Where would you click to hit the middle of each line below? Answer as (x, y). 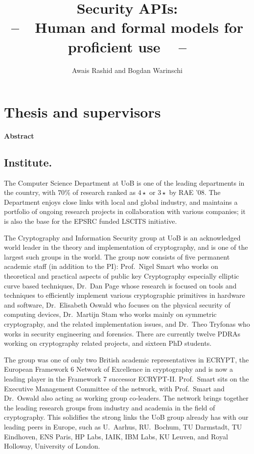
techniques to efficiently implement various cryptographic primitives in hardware (125, 295)
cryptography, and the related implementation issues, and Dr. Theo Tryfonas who (127, 323)
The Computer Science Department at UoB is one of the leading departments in (124, 182)
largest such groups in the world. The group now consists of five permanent (117, 256)
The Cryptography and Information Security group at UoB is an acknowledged (122, 237)
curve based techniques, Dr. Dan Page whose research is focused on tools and (120, 285)
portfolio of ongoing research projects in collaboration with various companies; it (125, 211)
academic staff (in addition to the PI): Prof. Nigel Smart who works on (111, 266)
